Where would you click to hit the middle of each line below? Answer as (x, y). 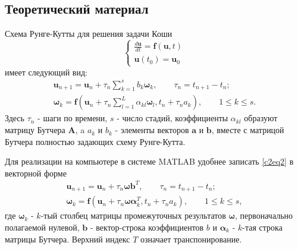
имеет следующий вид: (46, 72)
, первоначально (264, 215)
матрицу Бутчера (35, 130)
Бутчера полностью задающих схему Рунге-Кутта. (95, 141)
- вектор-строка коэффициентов (147, 227)
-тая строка (262, 227)
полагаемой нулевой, (42, 227)
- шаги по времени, (73, 118)
